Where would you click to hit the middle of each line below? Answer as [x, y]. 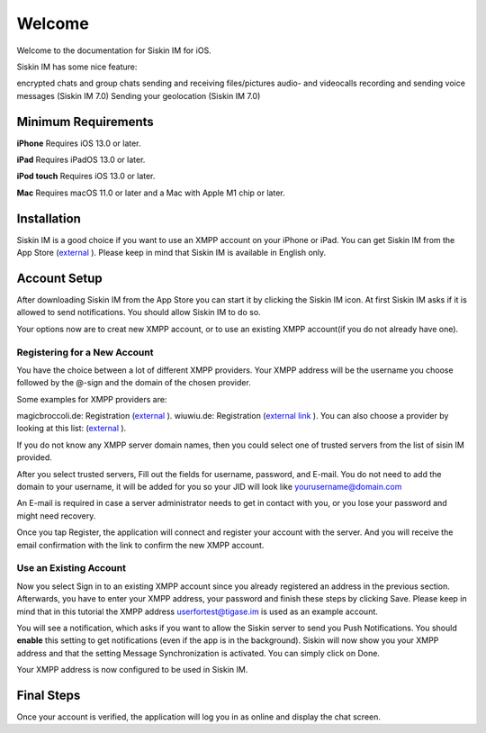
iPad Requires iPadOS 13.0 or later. [81, 160]
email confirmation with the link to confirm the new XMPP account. [140, 545]
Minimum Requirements [85, 122]
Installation [49, 218]
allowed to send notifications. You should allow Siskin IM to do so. [139, 312]
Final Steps [49, 695]
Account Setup [59, 278]
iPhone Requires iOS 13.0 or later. [79, 143]
